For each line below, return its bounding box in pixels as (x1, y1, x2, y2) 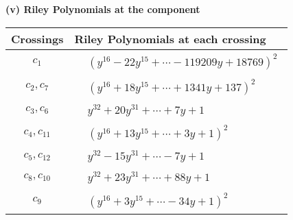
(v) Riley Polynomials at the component (5, 2, 200, 16)
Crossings (11, 30, 64, 47)
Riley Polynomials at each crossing (74, 30, 266, 47)
